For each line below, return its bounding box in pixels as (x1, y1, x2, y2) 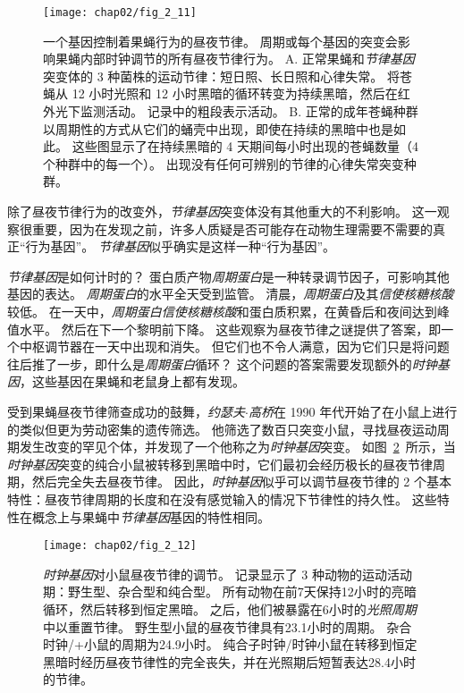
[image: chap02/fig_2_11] (43, 6, 197, 19)
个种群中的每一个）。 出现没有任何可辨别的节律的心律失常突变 (43, 154, 404, 173)
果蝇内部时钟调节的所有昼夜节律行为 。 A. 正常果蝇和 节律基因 (55, 49, 415, 68)
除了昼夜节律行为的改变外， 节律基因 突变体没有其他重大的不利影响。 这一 (7, 202, 437, 220)
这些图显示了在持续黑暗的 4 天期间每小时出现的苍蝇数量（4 (72, 137, 418, 156)
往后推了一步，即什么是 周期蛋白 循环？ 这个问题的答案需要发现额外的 (7, 354, 412, 373)
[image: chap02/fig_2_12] (43, 539, 197, 553)
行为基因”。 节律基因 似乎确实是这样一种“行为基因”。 (25, 237, 336, 256)
